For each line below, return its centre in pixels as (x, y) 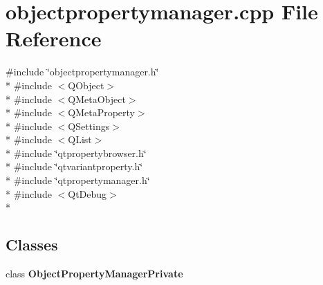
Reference (54, 38)
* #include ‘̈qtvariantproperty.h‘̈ (74, 166)
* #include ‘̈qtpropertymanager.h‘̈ (78, 180)
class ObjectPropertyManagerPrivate (94, 274)
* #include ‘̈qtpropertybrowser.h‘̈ (76, 153)
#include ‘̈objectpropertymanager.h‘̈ (82, 72)
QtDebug (87, 193)
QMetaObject (97, 99)
